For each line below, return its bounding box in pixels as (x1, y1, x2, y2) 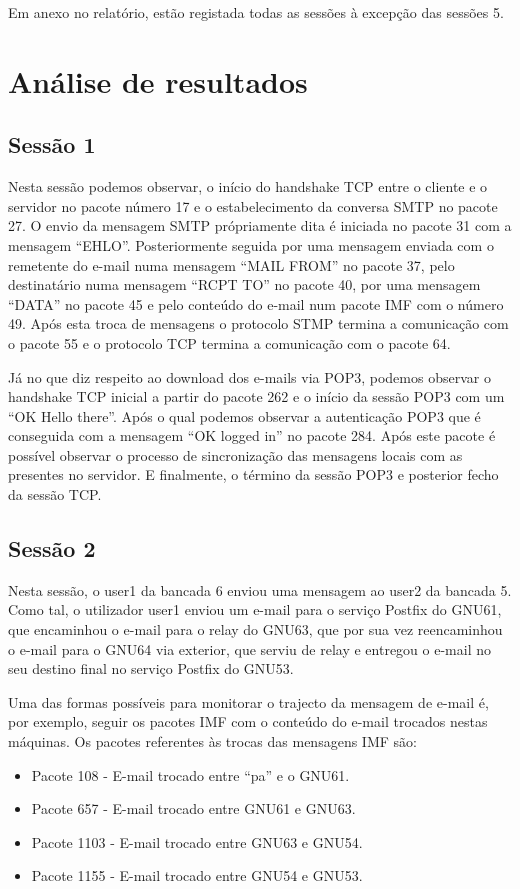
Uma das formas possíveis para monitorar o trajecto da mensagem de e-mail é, (8, 691, 489, 712)
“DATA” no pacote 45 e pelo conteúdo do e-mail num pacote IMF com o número (8, 293, 504, 314)
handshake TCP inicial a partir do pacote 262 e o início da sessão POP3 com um (8, 386, 505, 407)
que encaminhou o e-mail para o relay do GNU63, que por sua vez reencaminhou (8, 619, 503, 640)
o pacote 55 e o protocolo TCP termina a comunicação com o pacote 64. (8, 332, 451, 353)
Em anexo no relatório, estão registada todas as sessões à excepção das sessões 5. (8, 2, 504, 22)
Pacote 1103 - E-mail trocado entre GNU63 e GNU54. (31, 831, 363, 852)
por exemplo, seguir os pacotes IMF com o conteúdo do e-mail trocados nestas (8, 711, 488, 732)
